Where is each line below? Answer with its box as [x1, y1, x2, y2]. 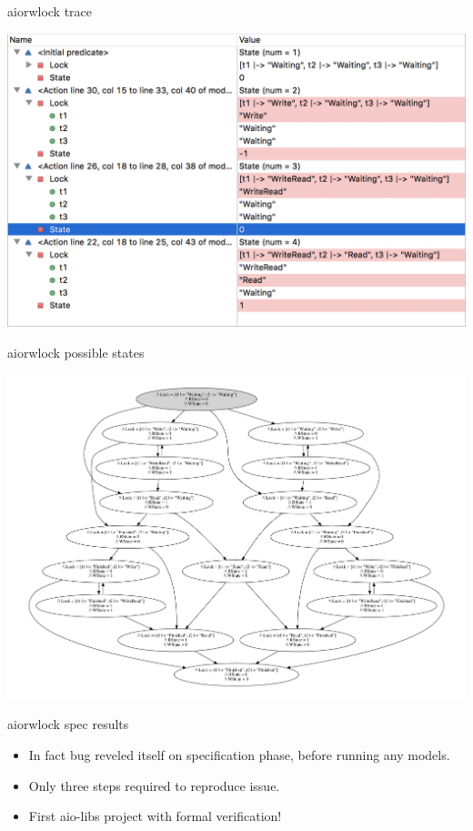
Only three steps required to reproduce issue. [28, 775, 280, 795]
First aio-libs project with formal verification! [28, 806, 282, 826]
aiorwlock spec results [7, 714, 129, 734]
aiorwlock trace [7, 2, 93, 20]
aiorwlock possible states [7, 343, 145, 362]
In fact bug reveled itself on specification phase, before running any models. [28, 745, 450, 765]
